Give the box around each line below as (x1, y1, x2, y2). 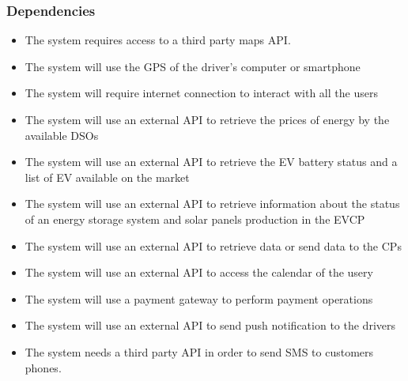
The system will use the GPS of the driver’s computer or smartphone (25, 58, 361, 74)
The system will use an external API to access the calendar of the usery (25, 264, 373, 281)
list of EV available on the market (25, 168, 190, 185)
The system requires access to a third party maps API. (25, 32, 291, 48)
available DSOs (25, 126, 99, 143)
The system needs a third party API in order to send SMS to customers (25, 343, 374, 360)
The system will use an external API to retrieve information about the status (25, 195, 400, 212)
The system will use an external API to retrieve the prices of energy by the (25, 111, 390, 127)
